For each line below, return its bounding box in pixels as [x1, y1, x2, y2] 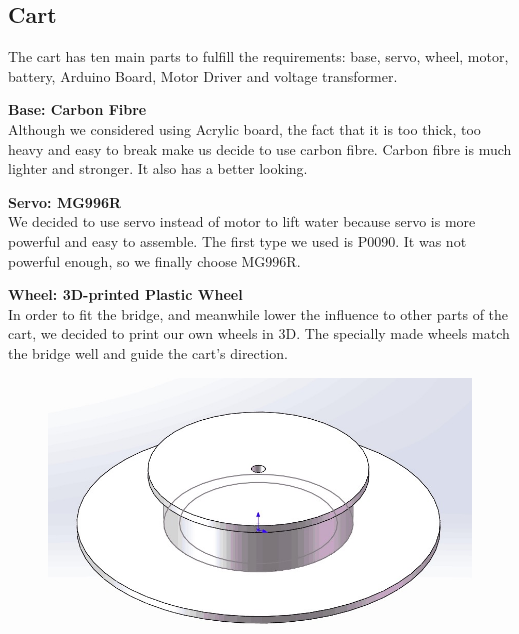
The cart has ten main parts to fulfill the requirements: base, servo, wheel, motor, [8, 46, 509, 67]
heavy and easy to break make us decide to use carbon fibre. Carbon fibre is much [8, 138, 512, 159]
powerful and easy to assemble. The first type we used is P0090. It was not [8, 230, 467, 251]
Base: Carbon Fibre [8, 99, 147, 120]
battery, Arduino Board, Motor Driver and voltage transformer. [8, 65, 398, 86]
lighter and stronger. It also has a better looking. [8, 158, 308, 179]
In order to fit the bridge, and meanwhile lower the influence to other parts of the [8, 303, 509, 324]
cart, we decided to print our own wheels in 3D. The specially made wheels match [8, 323, 510, 344]
